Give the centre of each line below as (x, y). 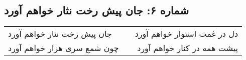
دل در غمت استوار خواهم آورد (187, 34)
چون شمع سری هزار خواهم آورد (64, 48)
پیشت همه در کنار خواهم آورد (188, 48)
